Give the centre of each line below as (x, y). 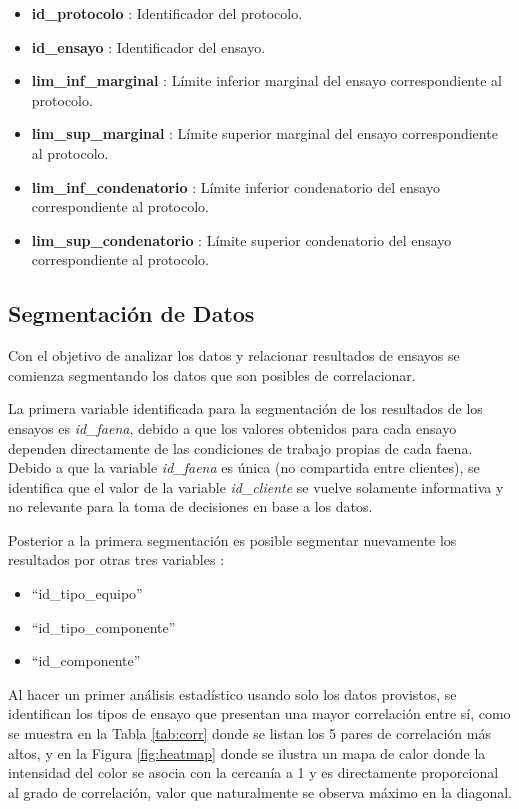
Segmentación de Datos (131, 313)
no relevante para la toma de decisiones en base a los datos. (190, 506)
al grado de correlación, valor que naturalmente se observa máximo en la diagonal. (260, 791)
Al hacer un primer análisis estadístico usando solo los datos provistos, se (232, 693)
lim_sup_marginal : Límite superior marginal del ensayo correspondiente (264, 133)
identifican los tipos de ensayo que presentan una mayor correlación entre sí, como (259, 713)
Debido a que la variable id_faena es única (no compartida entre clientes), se (244, 467)
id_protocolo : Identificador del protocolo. (167, 13)
